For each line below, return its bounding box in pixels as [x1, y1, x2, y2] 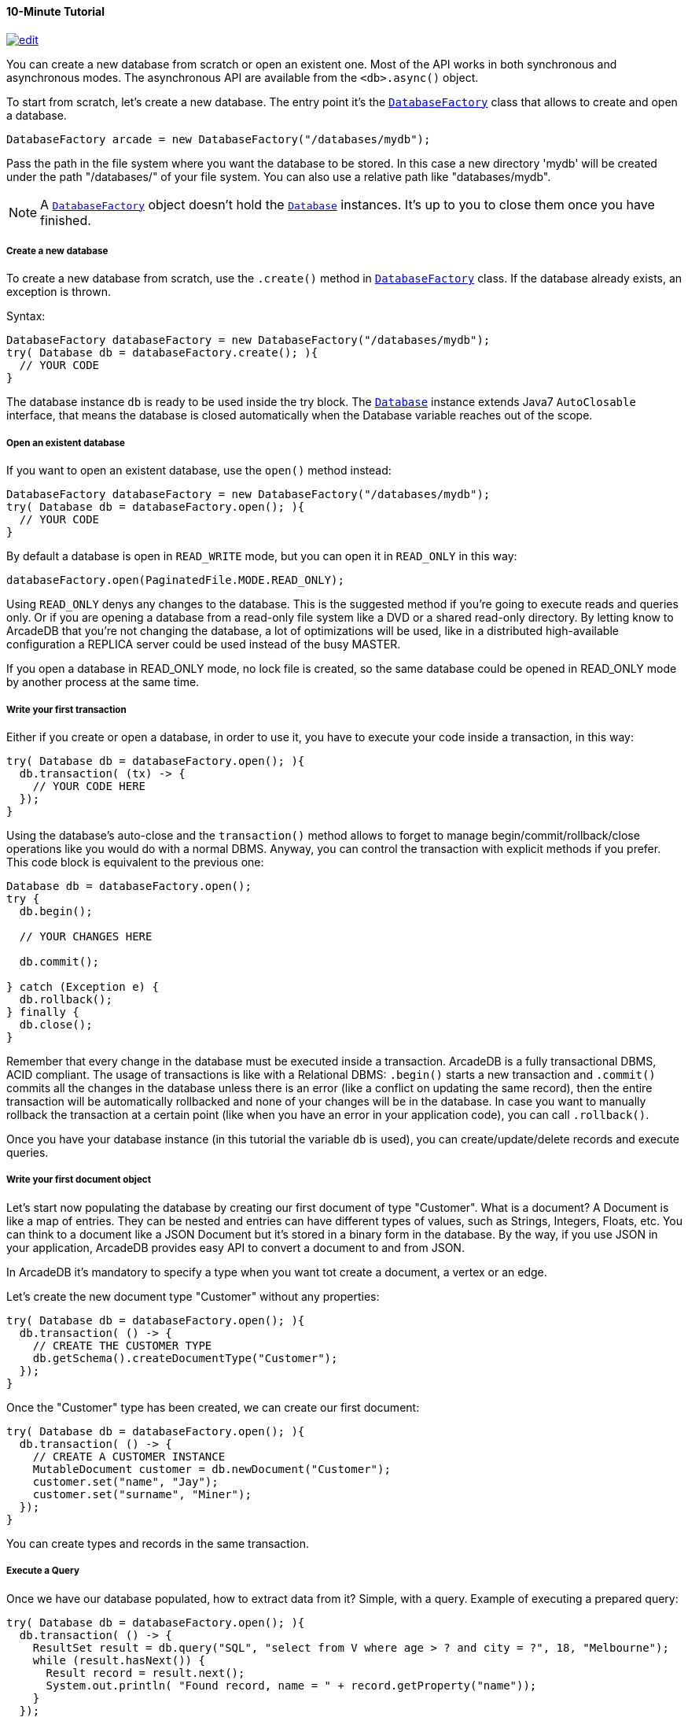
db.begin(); [19, 904, 93, 918]
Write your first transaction [6, 703, 127, 715]
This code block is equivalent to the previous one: [6, 855, 264, 869]
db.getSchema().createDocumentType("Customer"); [32, 1351, 338, 1364]
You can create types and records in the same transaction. [6, 1536, 310, 1550]
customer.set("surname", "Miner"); [32, 1487, 252, 1501]
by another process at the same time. [6, 675, 200, 689]
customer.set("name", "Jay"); [32, 1475, 219, 1488]
